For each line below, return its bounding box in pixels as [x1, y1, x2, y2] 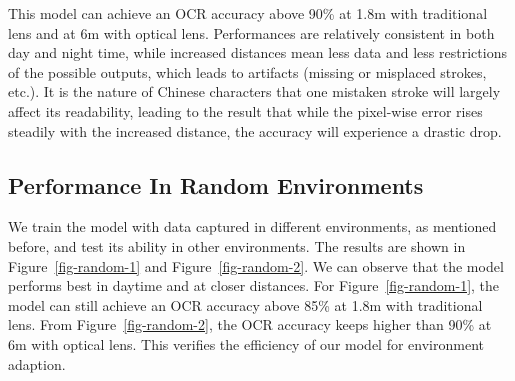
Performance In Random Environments [8, 169, 424, 200]
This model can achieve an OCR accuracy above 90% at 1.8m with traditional [8, 3, 488, 23]
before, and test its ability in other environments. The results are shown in [8, 235, 466, 256]
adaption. [8, 353, 66, 374]
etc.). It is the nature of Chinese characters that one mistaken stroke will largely [8, 81, 501, 102]
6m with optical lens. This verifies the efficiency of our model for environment [8, 333, 484, 354]
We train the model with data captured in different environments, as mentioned [8, 216, 497, 237]
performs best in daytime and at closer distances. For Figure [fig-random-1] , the [8, 275, 500, 296]
